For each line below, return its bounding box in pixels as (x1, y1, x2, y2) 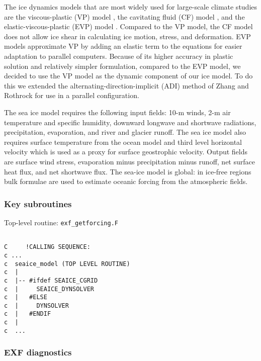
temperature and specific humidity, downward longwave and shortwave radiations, (4, 117, 256, 127)
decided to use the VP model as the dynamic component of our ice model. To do (4, 70, 253, 81)
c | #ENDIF (4, 310, 51, 318)
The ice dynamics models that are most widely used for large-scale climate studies (4, 2, 257, 12)
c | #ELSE (4, 294, 47, 301)
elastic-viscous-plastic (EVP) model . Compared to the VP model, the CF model (4, 21, 253, 32)
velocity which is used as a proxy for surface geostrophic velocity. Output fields (4, 146, 248, 157)
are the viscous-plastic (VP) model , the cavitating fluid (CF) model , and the (4, 11, 245, 22)
